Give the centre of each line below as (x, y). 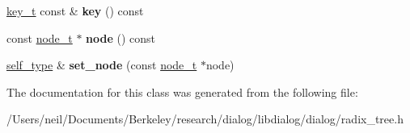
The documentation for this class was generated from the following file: (182, 91)
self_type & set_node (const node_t (102, 65)
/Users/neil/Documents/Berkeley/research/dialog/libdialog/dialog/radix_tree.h (205, 119)
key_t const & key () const (75, 10)
